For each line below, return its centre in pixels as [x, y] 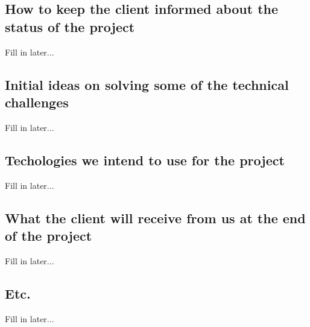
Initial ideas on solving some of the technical [147, 84]
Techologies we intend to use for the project [145, 160]
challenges [37, 102]
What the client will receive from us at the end [155, 217]
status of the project [70, 26]
